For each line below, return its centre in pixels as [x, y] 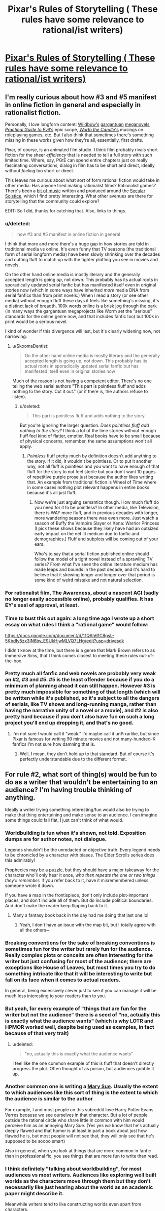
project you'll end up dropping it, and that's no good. [69, 723]
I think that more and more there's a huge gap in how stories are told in [77, 244]
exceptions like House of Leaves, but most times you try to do [80, 968]
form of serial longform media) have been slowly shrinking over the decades [82, 254]
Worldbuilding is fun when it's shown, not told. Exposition [76, 833]
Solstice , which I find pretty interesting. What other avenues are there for [79, 196]
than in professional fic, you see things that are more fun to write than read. [82, 1156]
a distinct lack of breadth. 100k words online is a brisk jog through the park [81, 306]
